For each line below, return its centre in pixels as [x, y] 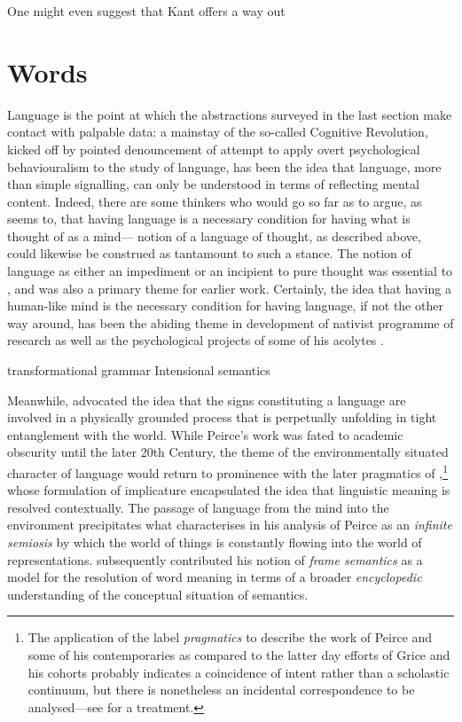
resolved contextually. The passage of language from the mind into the [198, 507]
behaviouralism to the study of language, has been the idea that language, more [224, 166]
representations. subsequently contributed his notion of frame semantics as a [215, 559]
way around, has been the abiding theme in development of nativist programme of [231, 322]
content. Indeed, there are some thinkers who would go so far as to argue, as [215, 201]
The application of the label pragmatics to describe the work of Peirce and [230, 637]
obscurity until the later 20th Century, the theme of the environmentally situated [228, 452]
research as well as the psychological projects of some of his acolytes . [196, 340]
